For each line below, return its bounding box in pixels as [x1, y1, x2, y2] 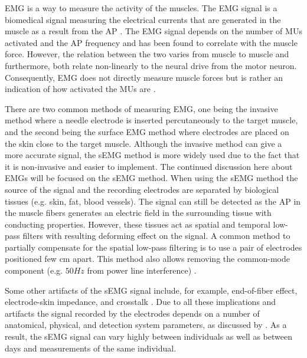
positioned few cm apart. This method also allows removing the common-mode [5, 252, 290, 265]
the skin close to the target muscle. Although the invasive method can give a [5, 137, 282, 149]
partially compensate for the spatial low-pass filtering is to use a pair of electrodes [5, 241, 302, 253]
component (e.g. [5, 264, 63, 277]
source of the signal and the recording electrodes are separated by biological [5, 183, 279, 195]
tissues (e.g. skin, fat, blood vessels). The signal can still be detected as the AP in [5, 195, 301, 207]
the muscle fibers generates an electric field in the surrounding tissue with [5, 206, 272, 219]
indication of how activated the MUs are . [5, 83, 156, 95]
